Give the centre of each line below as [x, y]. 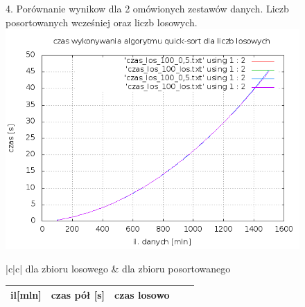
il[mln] [26, 294]
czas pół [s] [78, 294]
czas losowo [142, 294]
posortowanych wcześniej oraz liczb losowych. [102, 22]
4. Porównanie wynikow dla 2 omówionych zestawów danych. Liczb [147, 8]
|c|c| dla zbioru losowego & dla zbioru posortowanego [118, 268]
